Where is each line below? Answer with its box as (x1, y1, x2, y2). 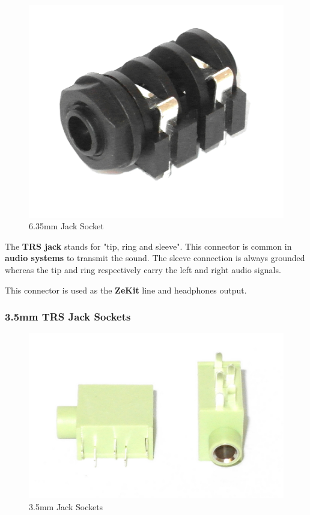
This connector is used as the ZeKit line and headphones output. (5, 283, 247, 296)
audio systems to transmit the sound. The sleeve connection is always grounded (5, 251, 305, 264)
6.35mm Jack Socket (29, 220, 104, 232)
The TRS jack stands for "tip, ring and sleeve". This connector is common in (5, 239, 292, 252)
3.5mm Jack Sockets (29, 501, 103, 513)
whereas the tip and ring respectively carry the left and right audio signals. (5, 264, 281, 276)
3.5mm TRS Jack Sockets (5, 309, 131, 324)
